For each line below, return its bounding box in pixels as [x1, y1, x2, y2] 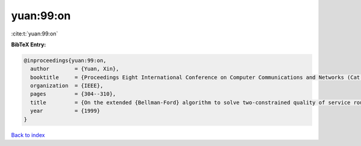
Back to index [11, 131, 45, 138]
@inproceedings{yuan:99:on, [23, 57, 106, 64]
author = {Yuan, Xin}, [30, 65, 120, 72]
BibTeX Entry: [11, 41, 46, 48]
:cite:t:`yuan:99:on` [11, 30, 58, 37]
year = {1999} [30, 108, 100, 114]
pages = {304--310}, [30, 91, 117, 97]
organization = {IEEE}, [30, 82, 103, 90]
